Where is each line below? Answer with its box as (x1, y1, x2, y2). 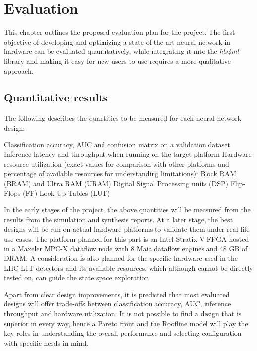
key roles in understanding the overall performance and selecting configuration (4, 328, 242, 338)
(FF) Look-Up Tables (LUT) (22, 188, 110, 198)
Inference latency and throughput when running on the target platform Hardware (4, 149, 252, 159)
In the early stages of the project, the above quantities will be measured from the (4, 204, 251, 215)
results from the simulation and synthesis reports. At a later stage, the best (4, 214, 233, 224)
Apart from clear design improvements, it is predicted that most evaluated (4, 289, 230, 299)
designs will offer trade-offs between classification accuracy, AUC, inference (4, 299, 231, 309)
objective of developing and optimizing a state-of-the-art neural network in (4, 36, 231, 47)
